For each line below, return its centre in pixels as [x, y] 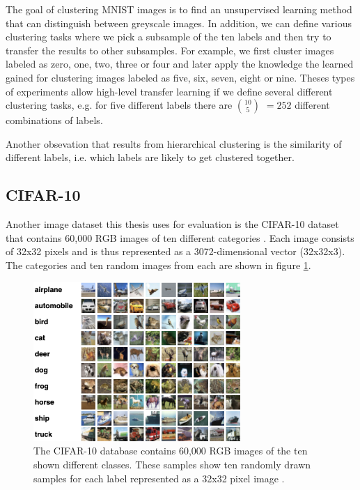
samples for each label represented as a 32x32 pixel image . [159, 478]
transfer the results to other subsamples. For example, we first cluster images [170, 50]
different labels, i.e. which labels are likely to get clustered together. [150, 157]
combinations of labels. [54, 120]
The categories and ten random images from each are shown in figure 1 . [158, 265]
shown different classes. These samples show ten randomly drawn [172, 464]
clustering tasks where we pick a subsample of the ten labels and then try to [169, 37]
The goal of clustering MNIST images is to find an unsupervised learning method [179, 9]
